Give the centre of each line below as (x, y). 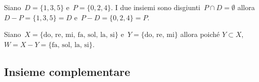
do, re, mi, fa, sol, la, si (79, 35)
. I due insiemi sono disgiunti (156, 7)
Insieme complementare (67, 71)
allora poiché (200, 34)
